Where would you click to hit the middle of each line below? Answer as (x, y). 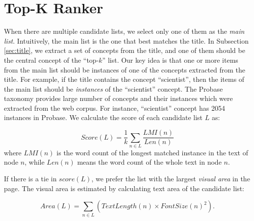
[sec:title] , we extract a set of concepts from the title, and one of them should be (125, 50)
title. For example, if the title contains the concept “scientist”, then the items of (124, 79)
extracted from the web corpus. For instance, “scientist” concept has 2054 (115, 108)
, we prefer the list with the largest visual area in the (171, 179)
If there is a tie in (30, 179)
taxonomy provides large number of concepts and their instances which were (118, 98)
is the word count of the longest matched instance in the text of (152, 152)
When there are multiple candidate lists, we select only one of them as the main (124, 31)
